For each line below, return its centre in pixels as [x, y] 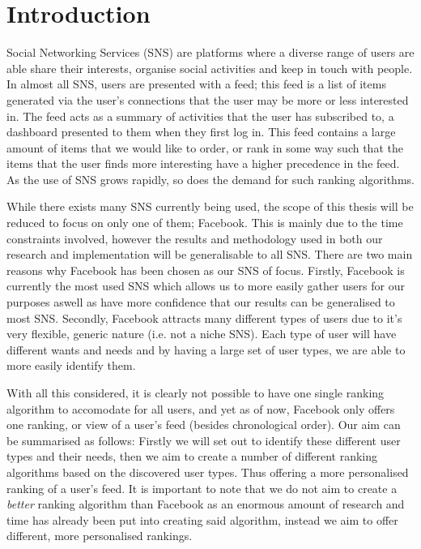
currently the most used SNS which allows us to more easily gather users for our [206, 286]
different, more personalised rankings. [100, 536]
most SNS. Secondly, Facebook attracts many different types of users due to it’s [204, 317]
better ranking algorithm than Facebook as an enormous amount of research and [206, 504]
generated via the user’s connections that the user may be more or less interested [208, 99]
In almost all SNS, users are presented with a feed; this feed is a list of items [196, 84]
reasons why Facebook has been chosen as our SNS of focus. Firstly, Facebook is [206, 270]
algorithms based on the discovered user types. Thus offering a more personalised [208, 472]
